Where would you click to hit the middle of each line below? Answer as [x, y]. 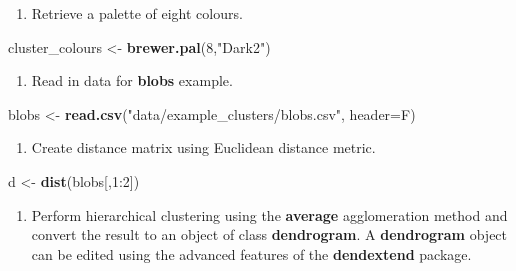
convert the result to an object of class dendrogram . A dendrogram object [269, 234]
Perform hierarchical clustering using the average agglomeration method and [269, 214]
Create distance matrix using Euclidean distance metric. [203, 147]
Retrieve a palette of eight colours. [137, 13]
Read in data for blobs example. [132, 80]
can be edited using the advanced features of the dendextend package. [251, 253]
